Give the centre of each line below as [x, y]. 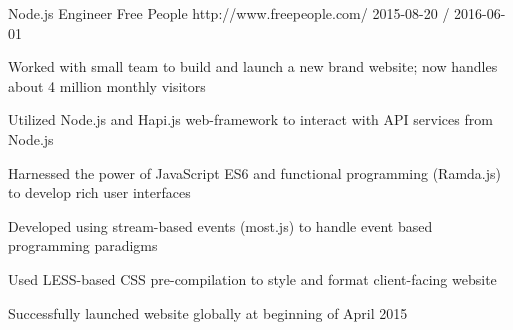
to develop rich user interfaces [99, 192]
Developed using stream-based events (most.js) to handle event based [220, 225]
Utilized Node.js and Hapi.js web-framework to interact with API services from [250, 119]
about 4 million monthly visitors [107, 85]
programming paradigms [83, 245]
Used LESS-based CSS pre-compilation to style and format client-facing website [252, 278]
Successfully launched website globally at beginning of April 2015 [208, 312]
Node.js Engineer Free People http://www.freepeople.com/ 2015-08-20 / [229, 13]
